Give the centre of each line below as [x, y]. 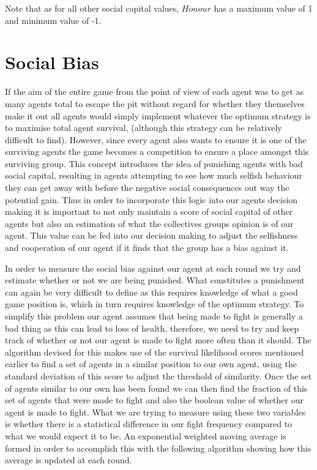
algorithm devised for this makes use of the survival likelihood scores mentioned [155, 352]
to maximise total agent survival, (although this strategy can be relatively [144, 128]
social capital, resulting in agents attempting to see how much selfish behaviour [154, 175]
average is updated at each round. [69, 460]
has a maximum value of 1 [263, 8]
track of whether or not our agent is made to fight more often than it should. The [158, 340]
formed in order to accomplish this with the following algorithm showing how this [158, 448]
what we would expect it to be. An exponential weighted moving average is [146, 435]
